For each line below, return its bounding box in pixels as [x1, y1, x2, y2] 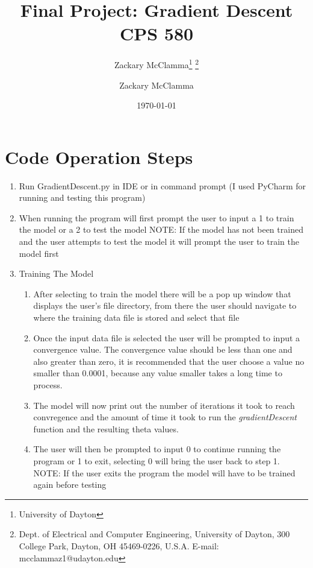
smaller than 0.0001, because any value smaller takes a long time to [33, 367, 282, 379]
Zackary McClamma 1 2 [114, 57, 199, 71]
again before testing [33, 478, 107, 491]
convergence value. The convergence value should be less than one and [33, 343, 293, 356]
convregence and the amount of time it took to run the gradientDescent [33, 411, 297, 423]
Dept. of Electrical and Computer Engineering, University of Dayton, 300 [19, 528, 290, 540]
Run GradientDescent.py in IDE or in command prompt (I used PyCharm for [19, 179, 306, 192]
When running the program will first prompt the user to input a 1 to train [19, 211, 294, 224]
